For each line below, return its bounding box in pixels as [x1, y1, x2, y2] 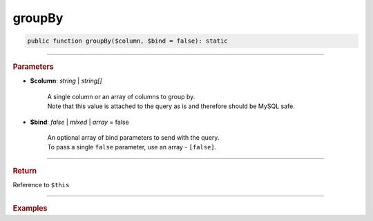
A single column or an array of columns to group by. [47, 92, 195, 101]
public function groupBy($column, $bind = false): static [27, 37, 228, 45]
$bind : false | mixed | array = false [30, 118, 129, 126]
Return [12, 166, 37, 176]
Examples [12, 204, 48, 213]
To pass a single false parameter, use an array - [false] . [47, 143, 217, 151]
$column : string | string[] [30, 76, 103, 85]
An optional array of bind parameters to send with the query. [47, 133, 220, 141]
